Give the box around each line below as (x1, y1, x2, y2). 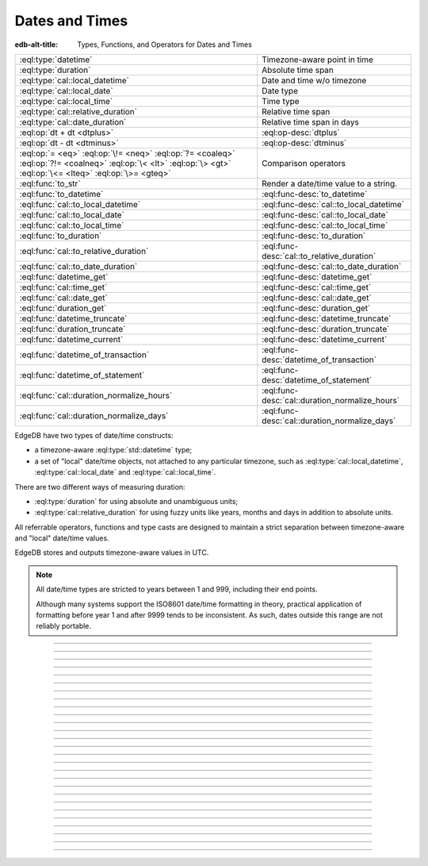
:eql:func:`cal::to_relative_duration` (19, 245, 149, 256)
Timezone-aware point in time (262, 54, 374, 65)
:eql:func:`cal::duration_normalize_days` (19, 410, 169, 421)
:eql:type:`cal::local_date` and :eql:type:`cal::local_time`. (34, 468, 216, 477)
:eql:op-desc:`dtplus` (262, 127, 340, 138)
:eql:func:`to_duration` (19, 230, 102, 241)
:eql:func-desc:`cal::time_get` (262, 282, 372, 293)
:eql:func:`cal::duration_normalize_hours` (19, 390, 173, 401)
